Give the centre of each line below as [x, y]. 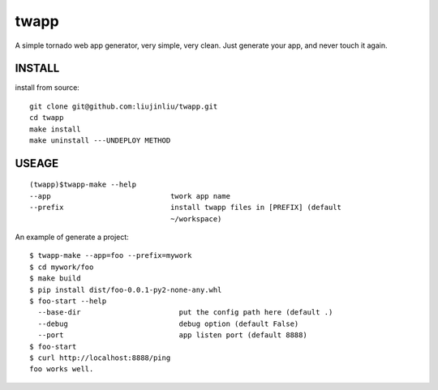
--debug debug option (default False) [168, 324]
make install [55, 129]
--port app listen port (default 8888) [172, 335]
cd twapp [47, 118]
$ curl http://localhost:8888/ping [100, 358]
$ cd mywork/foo [62, 267]
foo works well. [62, 369]
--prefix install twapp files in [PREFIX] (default [186, 208]
